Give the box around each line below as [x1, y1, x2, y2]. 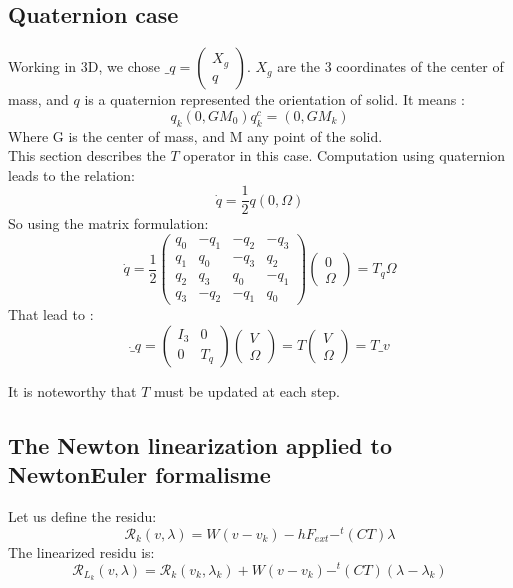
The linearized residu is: [8, 541, 155, 562]
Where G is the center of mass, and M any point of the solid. [8, 125, 383, 146]
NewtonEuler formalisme [8, 459, 271, 490]
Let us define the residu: [8, 506, 157, 527]
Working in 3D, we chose [8, 56, 160, 77]
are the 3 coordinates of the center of [277, 56, 504, 77]
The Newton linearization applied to [8, 429, 393, 460]
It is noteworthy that [8, 381, 137, 401]
